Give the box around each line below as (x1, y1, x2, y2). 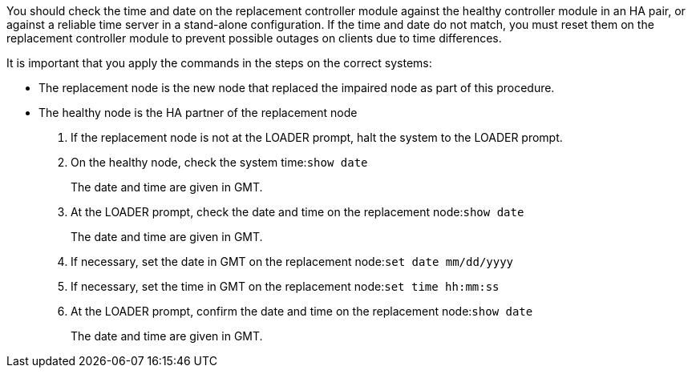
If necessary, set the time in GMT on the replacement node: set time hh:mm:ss (71, 279, 500, 293)
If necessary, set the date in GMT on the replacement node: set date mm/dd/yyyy (71, 255, 514, 268)
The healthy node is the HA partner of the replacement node (38, 106, 358, 119)
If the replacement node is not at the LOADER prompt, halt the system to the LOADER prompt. (71, 131, 563, 144)
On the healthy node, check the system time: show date (71, 155, 368, 169)
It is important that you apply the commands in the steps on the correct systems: (6, 56, 432, 70)
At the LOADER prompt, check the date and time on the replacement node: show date (71, 205, 524, 219)
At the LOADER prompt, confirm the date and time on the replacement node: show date (71, 304, 533, 318)
